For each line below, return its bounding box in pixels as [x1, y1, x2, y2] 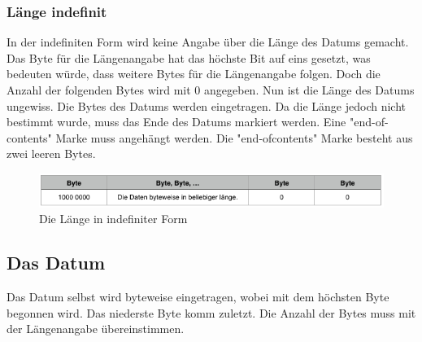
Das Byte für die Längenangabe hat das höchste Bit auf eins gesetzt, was [7, 49, 371, 66]
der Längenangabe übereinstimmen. [7, 320, 185, 337]
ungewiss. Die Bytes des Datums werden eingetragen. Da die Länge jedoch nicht [7, 97, 406, 114]
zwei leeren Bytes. [7, 145, 96, 162]
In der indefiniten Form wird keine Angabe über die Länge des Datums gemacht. [7, 33, 409, 50]
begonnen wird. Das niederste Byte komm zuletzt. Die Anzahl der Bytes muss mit [7, 304, 416, 321]
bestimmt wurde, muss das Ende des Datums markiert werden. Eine [7, 113, 346, 130]
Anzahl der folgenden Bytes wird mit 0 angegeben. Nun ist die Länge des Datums [7, 81, 415, 98]
